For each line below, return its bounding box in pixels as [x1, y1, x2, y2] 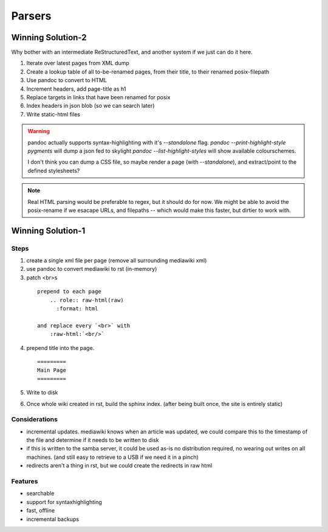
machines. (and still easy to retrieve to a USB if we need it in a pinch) [26, 453, 199, 461]
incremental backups [26, 515, 79, 523]
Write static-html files [26, 110, 80, 118]
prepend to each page [37, 288, 101, 295]
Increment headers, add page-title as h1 [26, 85, 126, 93]
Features [11, 477, 38, 486]
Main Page [37, 367, 66, 374]
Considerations [11, 415, 58, 424]
